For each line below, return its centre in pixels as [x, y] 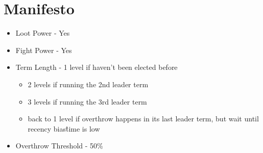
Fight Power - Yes [44, 50]
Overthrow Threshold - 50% [59, 146]
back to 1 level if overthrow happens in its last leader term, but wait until [143, 119]
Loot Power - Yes [43, 33]
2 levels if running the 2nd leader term [88, 84]
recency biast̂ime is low [64, 128]
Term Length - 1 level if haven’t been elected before [97, 67]
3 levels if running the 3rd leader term [87, 101]
